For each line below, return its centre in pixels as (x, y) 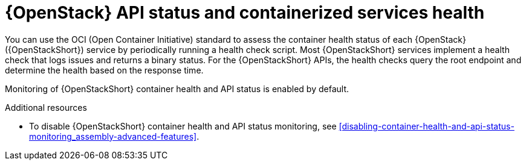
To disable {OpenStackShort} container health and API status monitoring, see (183, 126)
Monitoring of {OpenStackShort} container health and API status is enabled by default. (177, 89)
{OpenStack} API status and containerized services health (245, 13)
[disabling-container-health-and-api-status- (427, 126)
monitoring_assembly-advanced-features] (113, 136)
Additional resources (46, 107)
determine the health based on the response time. (104, 70)
